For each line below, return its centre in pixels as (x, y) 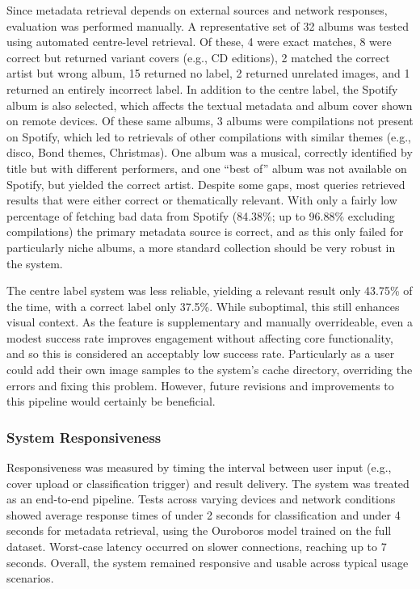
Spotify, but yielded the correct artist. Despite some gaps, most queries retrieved (206, 184)
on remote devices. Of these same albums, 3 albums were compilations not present (210, 121)
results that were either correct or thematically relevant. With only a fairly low (202, 200)
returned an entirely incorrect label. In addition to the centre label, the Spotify (202, 88)
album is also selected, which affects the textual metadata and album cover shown (210, 105)
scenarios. (30, 578)
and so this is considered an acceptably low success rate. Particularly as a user (201, 353)
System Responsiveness (84, 437)
